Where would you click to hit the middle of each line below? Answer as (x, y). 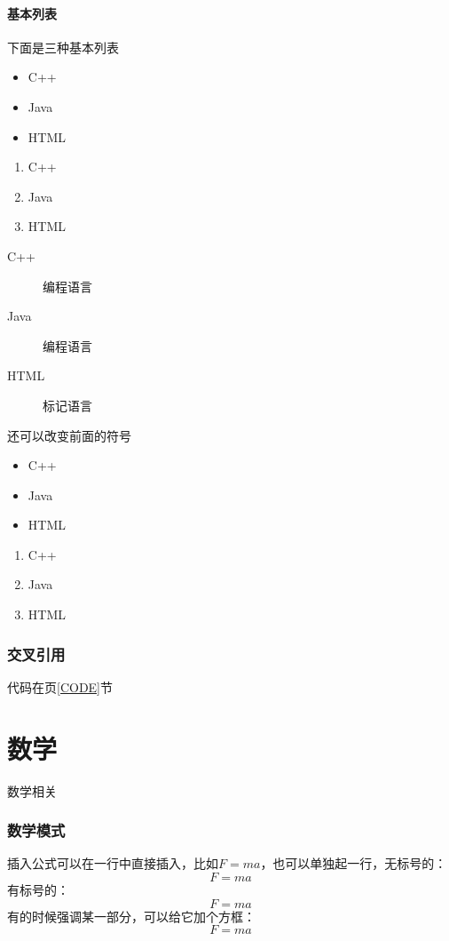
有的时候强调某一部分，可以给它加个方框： (131, 916)
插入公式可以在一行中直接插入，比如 (113, 863)
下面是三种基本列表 (63, 47)
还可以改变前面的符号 (69, 435)
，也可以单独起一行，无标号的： (354, 863)
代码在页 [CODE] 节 (60, 686)
